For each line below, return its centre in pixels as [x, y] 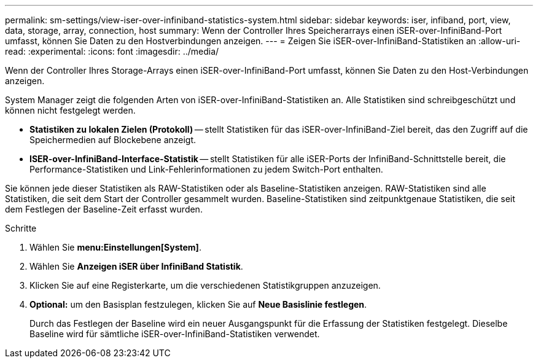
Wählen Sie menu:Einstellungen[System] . [115, 247]
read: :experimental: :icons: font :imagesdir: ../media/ [112, 51]
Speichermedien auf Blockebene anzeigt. [113, 140]
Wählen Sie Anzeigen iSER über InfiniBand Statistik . [136, 266]
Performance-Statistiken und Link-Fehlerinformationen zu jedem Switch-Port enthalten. [206, 169]
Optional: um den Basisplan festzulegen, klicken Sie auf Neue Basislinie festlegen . [198, 304]
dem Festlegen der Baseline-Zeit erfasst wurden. [104, 209]
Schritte [21, 228]
